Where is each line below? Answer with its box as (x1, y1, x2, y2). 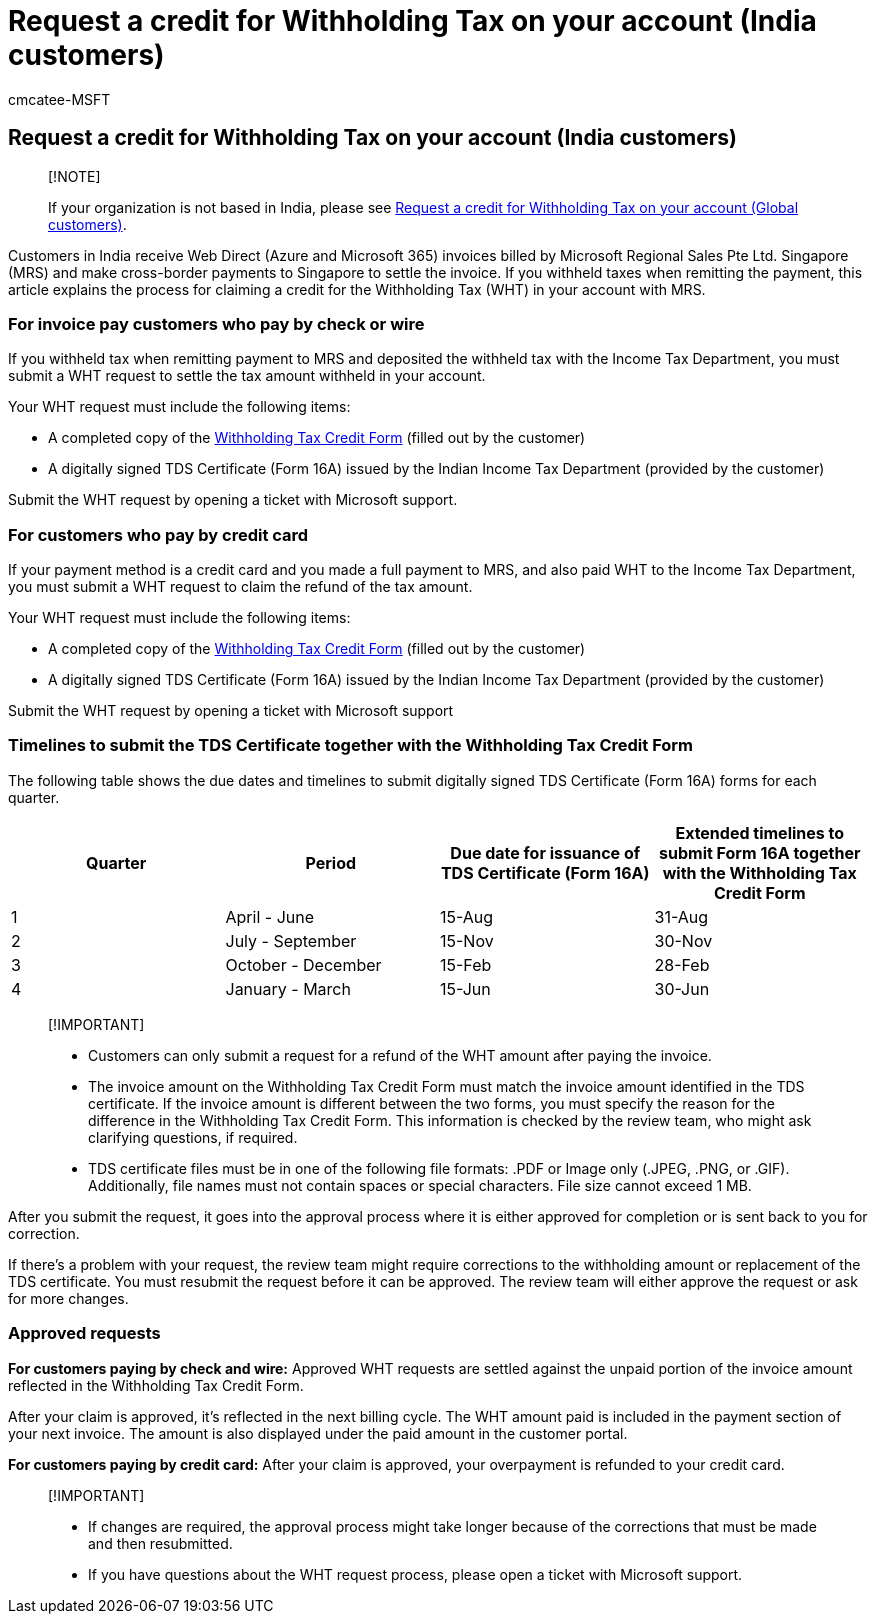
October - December (225, 954, 382, 975)
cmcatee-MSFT (8, 90, 111, 108)
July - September (225, 930, 357, 951)
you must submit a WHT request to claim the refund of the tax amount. (8, 578, 473, 596)
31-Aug (654, 906, 709, 927)
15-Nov (440, 930, 494, 951)
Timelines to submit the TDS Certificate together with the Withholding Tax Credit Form (8, 735, 694, 756)
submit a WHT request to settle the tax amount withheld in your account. (8, 367, 486, 385)
